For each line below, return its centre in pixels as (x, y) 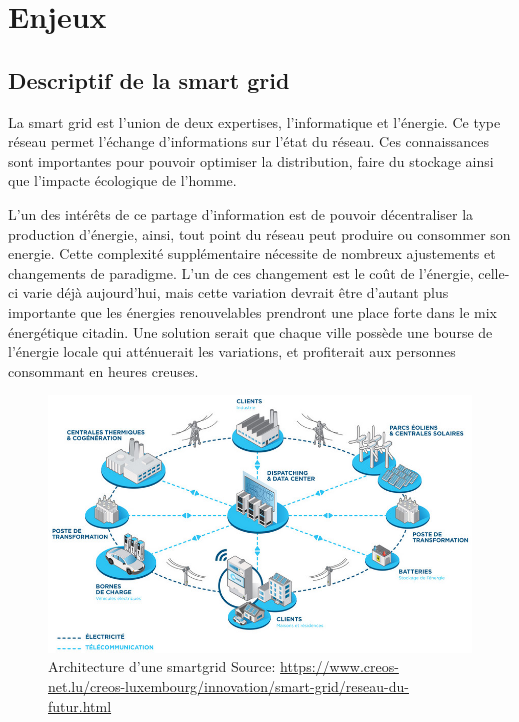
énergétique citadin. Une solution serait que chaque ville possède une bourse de (250, 331)
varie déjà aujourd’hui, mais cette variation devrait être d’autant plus (235, 292)
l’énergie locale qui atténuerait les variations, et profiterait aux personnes (232, 351)
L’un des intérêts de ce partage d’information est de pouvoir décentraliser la (241, 213)
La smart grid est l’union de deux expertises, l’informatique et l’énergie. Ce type (254, 121)
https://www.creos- (339, 666)
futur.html (80, 705)
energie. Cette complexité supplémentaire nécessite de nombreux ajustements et (252, 253)
